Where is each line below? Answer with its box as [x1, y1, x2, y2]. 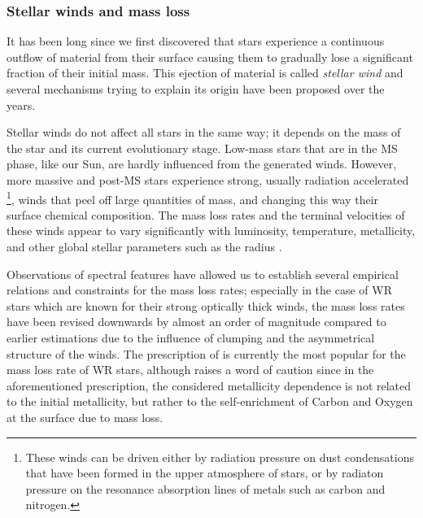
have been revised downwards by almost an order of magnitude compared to [7, 313, 386, 330]
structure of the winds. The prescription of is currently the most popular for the [7, 345, 406, 362]
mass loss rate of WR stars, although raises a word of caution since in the [7, 361, 374, 378]
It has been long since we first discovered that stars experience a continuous [7, 33, 385, 50]
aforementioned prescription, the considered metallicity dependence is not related [7, 377, 412, 394]
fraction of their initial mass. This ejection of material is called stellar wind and [7, 64, 403, 81]
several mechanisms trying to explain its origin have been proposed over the [7, 81, 385, 97]
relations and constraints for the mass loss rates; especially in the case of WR [7, 281, 392, 298]
